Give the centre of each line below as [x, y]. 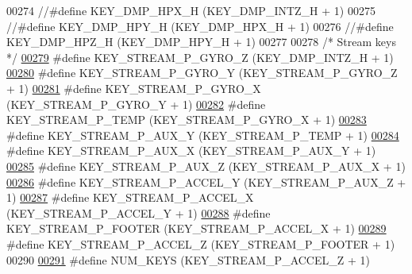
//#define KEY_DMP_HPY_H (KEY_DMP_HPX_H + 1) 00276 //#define [200, 26]
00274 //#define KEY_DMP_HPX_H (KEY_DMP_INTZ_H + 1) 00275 [191, 10]
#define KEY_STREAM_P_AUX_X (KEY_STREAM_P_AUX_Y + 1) [191, 151]
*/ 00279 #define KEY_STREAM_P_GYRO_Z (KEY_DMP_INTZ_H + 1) [200, 57]
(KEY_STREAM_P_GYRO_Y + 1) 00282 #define [136, 104]
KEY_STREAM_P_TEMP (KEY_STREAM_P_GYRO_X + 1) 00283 [187, 120]
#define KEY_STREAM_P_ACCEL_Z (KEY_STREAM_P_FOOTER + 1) [201, 243]
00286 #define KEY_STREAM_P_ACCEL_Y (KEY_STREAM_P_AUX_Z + [206, 181]
